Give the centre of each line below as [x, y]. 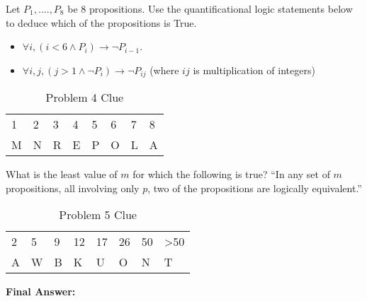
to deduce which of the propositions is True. [101, 22]
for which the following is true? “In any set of [231, 174]
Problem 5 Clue [98, 215]
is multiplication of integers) [254, 70]
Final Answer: [41, 291]
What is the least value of [62, 174]
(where [164, 70]
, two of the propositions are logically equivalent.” [255, 188]
